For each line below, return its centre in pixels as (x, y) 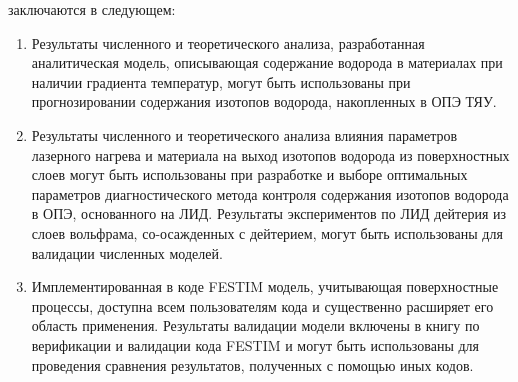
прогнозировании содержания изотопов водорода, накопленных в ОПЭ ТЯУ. (264, 101)
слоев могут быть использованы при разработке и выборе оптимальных (249, 174)
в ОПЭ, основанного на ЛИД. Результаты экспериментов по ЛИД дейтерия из (269, 213)
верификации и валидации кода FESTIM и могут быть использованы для (255, 344)
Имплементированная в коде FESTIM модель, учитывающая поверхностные (265, 286)
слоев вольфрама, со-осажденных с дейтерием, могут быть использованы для (267, 232)
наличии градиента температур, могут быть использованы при (221, 81)
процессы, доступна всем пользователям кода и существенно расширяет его (262, 305)
